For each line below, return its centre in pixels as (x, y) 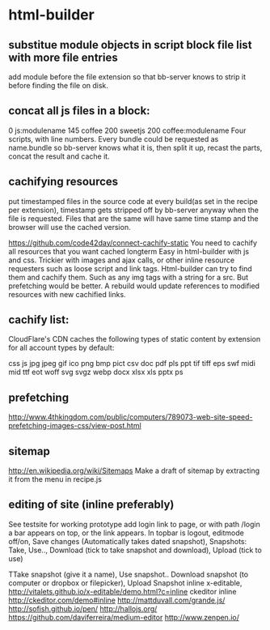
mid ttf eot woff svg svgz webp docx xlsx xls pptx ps (96, 372)
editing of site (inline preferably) (91, 505)
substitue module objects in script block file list (130, 45)
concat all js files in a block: (80, 111)
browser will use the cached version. (70, 227)
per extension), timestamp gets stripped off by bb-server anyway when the (133, 210)
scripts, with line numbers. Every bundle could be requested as (114, 138)
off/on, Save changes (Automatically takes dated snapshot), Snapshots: (128, 541)
